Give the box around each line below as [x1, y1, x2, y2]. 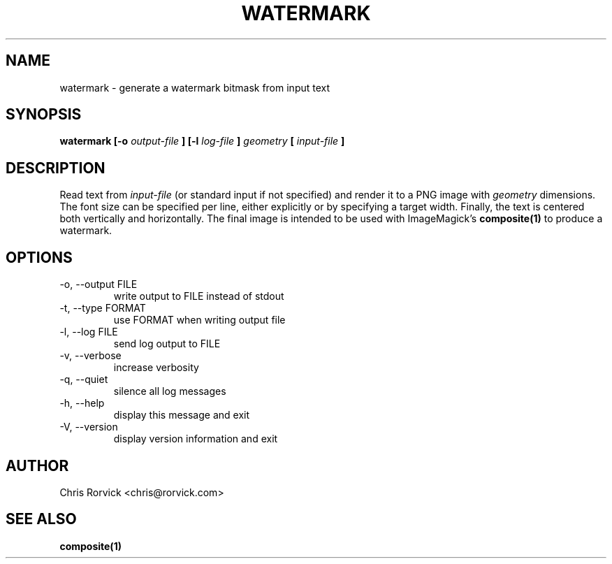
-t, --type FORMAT [59, 302, 146, 314]
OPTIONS [6, 248, 73, 266]
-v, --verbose [59, 349, 122, 362]
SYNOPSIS [6, 106, 82, 124]
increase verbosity [113, 361, 199, 374]
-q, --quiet [59, 373, 108, 386]
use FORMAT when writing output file [113, 314, 286, 326]
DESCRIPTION [6, 159, 105, 177]
